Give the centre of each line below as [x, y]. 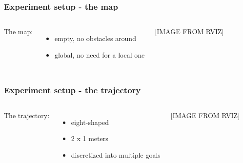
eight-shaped [90, 122]
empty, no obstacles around [95, 38]
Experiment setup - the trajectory [72, 90]
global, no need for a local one [100, 54]
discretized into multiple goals [116, 154]
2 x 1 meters [90, 138]
